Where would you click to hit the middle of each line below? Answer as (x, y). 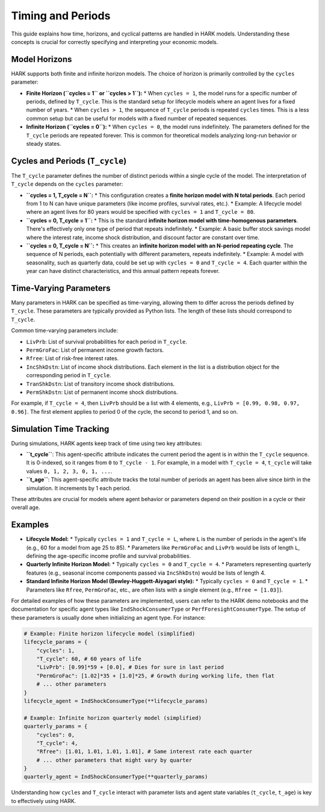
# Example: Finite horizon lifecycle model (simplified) (110, 633)
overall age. (26, 508)
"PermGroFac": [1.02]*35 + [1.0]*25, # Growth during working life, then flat (156, 676)
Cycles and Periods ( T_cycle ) (69, 161)
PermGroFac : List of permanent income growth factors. (95, 350)
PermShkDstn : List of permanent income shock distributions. (102, 392)
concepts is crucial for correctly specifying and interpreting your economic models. (115, 42)
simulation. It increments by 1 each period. (79, 488)
